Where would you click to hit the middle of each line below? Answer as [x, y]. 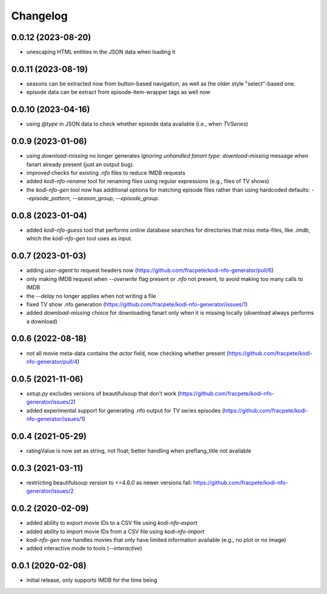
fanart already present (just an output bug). [80, 164]
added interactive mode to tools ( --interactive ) [84, 548]
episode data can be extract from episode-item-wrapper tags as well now [118, 92]
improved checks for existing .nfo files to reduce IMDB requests [106, 172]
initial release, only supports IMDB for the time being [92, 580]
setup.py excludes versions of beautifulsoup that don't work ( [103, 393]
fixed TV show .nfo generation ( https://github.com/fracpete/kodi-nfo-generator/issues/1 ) [137, 304]
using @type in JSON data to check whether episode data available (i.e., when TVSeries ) [137, 124]
